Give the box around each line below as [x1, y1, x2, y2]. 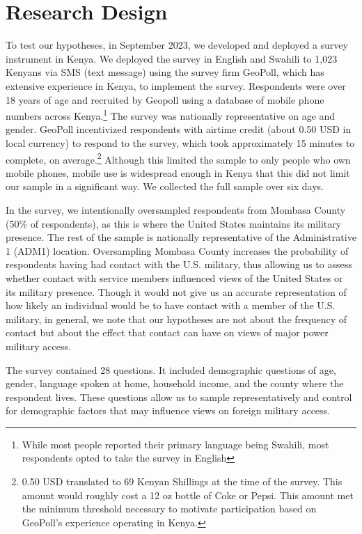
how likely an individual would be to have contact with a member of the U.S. [6, 298, 336, 313]
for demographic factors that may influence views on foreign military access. [6, 403, 330, 418]
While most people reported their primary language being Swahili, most [22, 437, 329, 451]
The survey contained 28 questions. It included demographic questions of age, [6, 362, 336, 377]
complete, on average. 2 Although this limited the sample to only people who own [6, 150, 351, 166]
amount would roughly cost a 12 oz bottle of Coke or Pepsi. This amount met [22, 487, 354, 502]
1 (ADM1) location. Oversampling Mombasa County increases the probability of [6, 243, 349, 258]
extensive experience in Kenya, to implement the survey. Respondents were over [6, 78, 346, 93]
